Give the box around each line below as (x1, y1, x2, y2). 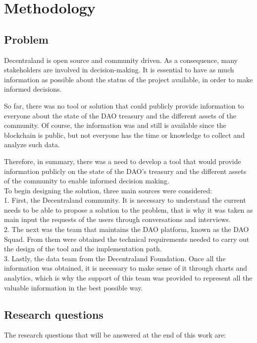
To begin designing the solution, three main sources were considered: (4, 185, 212, 195)
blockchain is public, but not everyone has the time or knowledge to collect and (4, 129, 245, 140)
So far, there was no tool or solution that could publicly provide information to (4, 100, 244, 111)
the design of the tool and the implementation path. (4, 243, 162, 254)
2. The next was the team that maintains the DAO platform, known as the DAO (4, 224, 249, 234)
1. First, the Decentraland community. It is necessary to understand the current (4, 195, 246, 205)
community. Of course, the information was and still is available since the (4, 120, 226, 130)
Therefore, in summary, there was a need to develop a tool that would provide (4, 156, 241, 166)
